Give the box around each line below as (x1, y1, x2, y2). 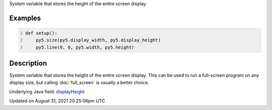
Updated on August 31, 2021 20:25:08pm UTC (9, 98, 105, 104)
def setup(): (25, 30, 57, 36)
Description (9, 59, 47, 68)
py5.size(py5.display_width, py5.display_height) (36, 37, 161, 43)
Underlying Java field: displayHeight (9, 89, 85, 95)
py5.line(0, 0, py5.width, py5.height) (36, 44, 134, 50)
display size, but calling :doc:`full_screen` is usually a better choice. (9, 79, 150, 85)
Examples (9, 14, 41, 22)
